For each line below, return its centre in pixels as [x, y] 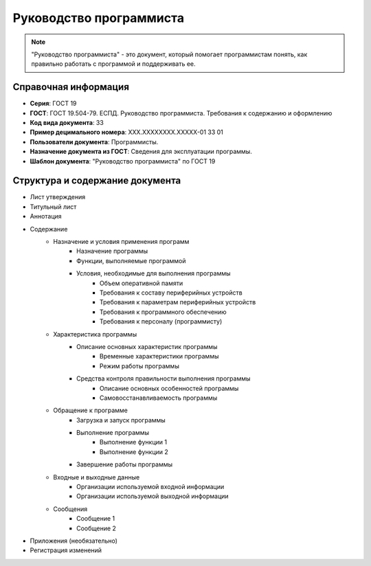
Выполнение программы [113, 433]
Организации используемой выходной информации [153, 496]
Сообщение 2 [97, 528]
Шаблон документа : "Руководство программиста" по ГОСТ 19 [123, 161]
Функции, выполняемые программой [131, 260]
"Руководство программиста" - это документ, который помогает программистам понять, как [169, 54]
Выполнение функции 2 [134, 452]
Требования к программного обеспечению [163, 312]
